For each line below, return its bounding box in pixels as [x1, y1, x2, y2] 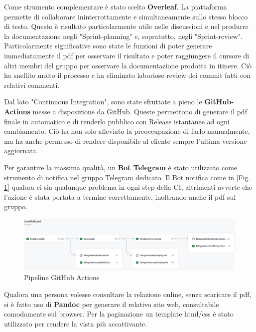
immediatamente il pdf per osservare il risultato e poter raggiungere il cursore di [4, 50, 250, 60]
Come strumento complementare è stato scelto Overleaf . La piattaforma [4, 1, 227, 11]
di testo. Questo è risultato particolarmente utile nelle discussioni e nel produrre [4, 21, 249, 31]
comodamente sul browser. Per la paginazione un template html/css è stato [4, 309, 234, 319]
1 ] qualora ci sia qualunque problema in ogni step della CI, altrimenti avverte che [4, 182, 253, 192]
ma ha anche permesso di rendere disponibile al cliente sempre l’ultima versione [4, 135, 247, 146]
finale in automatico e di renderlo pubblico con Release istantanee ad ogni [4, 116, 230, 126]
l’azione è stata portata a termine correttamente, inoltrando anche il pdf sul [4, 191, 236, 202]
